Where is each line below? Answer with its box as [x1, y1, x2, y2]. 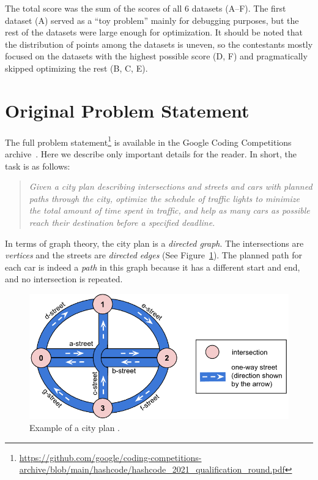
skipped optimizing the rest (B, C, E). [5, 61, 148, 74]
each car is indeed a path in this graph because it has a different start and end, [5, 260, 300, 273]
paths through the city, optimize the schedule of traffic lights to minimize [29, 192, 300, 204]
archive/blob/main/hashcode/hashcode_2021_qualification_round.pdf [19, 463, 285, 476]
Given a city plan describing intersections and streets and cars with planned [29, 180, 312, 193]
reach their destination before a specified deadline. [29, 216, 215, 228]
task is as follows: [5, 159, 70, 172]
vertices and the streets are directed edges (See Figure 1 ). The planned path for [5, 249, 302, 261]
